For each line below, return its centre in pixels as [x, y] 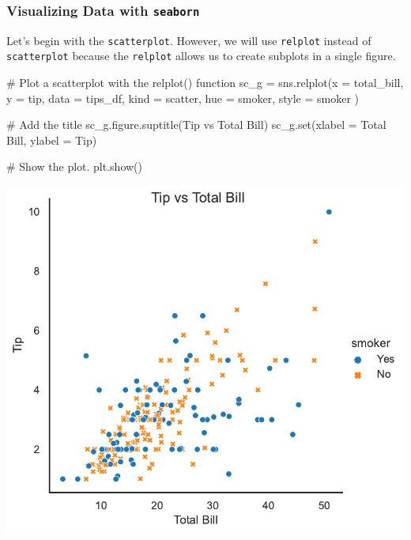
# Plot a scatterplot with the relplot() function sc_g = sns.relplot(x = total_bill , [205, 83]
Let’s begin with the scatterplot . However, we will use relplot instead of [189, 40]
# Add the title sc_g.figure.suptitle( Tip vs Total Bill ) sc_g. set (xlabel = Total [196, 125]
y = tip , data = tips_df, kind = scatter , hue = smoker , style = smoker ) [183, 98]
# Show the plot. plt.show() [74, 166]
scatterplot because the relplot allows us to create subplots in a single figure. [201, 56]
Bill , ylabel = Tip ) [52, 140]
